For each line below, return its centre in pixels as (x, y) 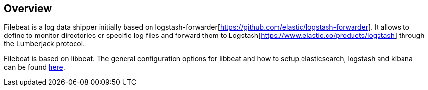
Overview (28, 9)
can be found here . (35, 67)
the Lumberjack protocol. (45, 44)
